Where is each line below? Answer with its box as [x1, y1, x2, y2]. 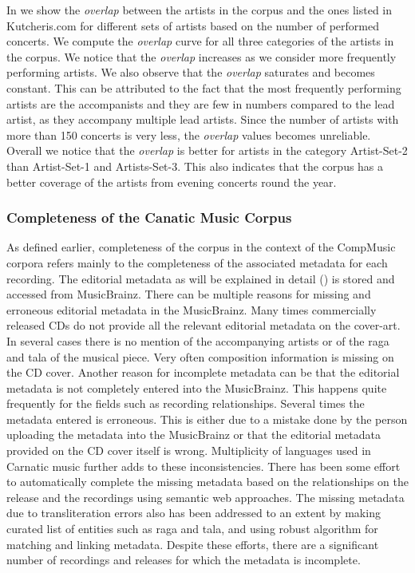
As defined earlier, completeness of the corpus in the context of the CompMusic [6, 239, 396, 255]
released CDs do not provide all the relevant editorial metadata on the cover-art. [6, 317, 401, 334]
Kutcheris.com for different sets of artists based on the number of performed [6, 17, 379, 34]
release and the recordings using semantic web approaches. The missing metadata [6, 488, 405, 505]
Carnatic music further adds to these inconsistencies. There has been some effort [6, 457, 401, 474]
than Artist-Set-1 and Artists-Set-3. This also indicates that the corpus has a [6, 157, 384, 174]
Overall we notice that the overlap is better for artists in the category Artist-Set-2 [6, 142, 408, 159]
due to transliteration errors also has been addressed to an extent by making [6, 504, 381, 521]
